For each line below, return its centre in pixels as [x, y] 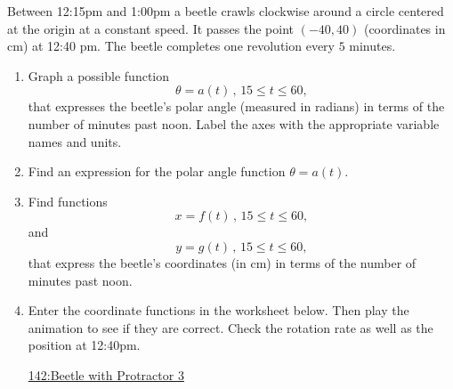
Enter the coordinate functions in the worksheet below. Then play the [218, 310]
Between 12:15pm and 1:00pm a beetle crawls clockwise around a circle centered [226, 11]
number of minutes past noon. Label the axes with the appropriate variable [234, 123]
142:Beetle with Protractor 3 [106, 374]
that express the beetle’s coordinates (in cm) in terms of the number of [222, 262]
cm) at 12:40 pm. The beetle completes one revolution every [171, 46]
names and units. [75, 141]
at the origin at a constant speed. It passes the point [151, 28]
